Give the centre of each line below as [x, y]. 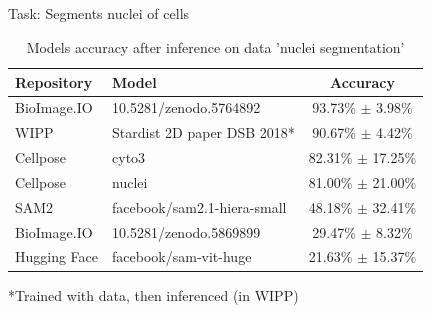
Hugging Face [57, 256]
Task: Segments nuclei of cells [99, 13]
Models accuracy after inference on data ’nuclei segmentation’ [215, 46]
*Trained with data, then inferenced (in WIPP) [153, 294]
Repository [54, 81]
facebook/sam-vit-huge [182, 256]
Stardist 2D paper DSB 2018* [203, 132]
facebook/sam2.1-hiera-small [199, 206]
